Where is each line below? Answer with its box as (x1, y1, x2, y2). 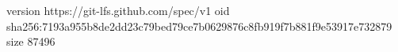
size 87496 (6, 33, 55, 50)
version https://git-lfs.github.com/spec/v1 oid (6, 2, 230, 18)
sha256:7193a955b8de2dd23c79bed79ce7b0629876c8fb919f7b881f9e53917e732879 (6, 17, 392, 34)
